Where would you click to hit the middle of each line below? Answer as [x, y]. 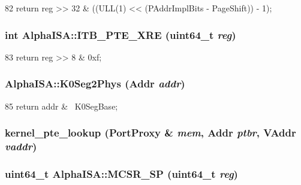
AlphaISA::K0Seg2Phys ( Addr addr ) [95, 84]
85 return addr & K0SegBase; [61, 106]
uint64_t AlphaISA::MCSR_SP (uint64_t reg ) [121, 173]
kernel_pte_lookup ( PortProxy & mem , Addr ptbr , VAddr [150, 133]
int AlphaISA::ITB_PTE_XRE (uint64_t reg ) [121, 34]
